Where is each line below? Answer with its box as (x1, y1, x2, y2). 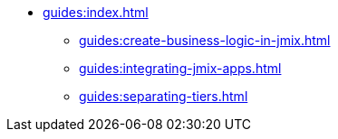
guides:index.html (43, 5, 149, 20)
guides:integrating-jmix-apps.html (79, 60, 282, 76)
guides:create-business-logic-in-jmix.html (79, 32, 331, 48)
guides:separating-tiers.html (79, 88, 248, 104)
